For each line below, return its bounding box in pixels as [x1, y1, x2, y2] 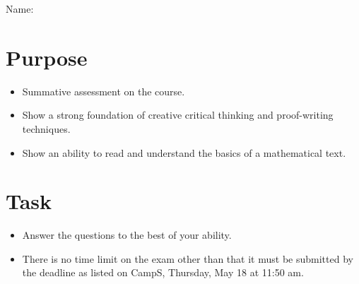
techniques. [22, 121, 71, 136]
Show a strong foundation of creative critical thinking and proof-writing [22, 107, 334, 122]
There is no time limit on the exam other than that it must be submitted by [22, 251, 353, 266]
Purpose [6, 42, 88, 71]
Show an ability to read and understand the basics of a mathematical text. [22, 145, 346, 160]
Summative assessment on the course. [22, 83, 185, 98]
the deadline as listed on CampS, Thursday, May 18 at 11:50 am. [22, 265, 304, 280]
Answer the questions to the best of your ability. [22, 227, 232, 242]
